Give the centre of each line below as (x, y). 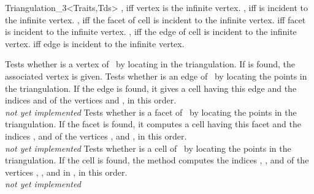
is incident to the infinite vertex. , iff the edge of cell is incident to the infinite (151, 32)
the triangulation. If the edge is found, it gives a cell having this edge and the (151, 88)
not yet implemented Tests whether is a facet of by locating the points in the (151, 112)
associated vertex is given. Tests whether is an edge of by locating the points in (156, 76)
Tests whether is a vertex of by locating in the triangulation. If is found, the (150, 64)
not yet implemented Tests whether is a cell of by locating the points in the (148, 148)
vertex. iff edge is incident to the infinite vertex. (95, 43)
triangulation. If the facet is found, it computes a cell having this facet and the (153, 124)
